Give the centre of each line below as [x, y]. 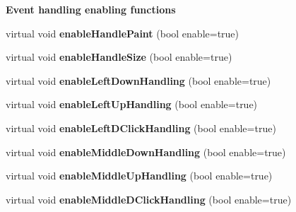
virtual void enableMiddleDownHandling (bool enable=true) [146, 152]
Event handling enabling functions [91, 9]
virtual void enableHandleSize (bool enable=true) [119, 57]
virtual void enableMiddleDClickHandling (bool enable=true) [149, 199]
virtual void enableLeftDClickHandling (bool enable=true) [141, 128]
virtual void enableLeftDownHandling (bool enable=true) [138, 80]
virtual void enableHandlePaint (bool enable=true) [123, 33]
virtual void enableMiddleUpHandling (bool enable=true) [139, 176]
